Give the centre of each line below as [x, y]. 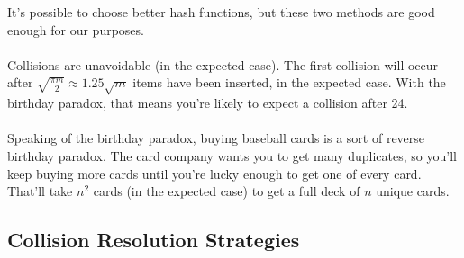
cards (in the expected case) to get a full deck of [227, 191]
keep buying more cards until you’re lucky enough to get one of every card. [214, 173]
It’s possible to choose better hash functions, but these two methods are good [221, 12]
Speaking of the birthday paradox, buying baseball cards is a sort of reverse [216, 138]
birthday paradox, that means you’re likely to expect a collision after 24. [208, 103]
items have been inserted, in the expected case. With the [289, 82]
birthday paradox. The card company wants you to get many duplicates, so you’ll [232, 155]
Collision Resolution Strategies [154, 240]
